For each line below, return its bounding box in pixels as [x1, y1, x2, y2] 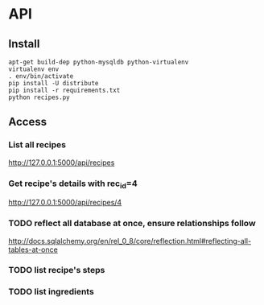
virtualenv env [8, 65, 60, 73]
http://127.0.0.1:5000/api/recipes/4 [8, 198, 122, 208]
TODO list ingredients [8, 286, 94, 298]
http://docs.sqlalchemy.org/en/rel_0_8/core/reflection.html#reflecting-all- [8, 236, 252, 245]
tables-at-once [8, 245, 58, 254]
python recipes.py [8, 93, 70, 101]
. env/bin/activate [8, 72, 74, 80]
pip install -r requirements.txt [8, 86, 121, 94]
